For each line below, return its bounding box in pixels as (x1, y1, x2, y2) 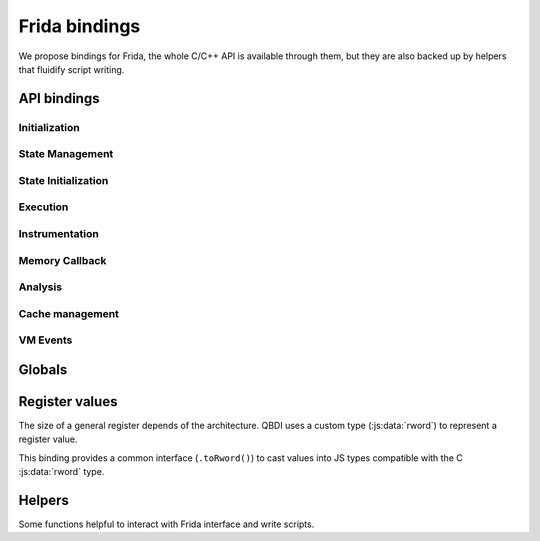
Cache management (18, 306, 120, 320)
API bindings (18, 90, 100, 107)
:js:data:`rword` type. (18, 466, 105, 478)
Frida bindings (18, 15, 141, 37)
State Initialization (18, 173, 109, 187)
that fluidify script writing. (18, 63, 125, 75)
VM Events (18, 333, 73, 347)
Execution (18, 200, 69, 214)
